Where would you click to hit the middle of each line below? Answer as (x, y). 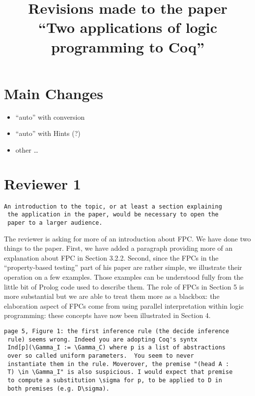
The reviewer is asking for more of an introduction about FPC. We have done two (127, 238)
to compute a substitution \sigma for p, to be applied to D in (115, 380)
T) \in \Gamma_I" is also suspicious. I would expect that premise (120, 372)
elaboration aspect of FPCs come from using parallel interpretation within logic (124, 305)
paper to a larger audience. (55, 223)
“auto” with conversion (50, 117)
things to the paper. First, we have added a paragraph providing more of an (118, 248)
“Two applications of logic (128, 27)
